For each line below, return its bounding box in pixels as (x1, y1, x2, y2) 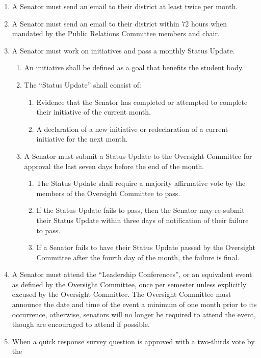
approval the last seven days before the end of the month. (24, 160, 204, 171)
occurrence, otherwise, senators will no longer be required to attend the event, (12, 309, 256, 319)
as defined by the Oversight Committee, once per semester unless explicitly (12, 279, 247, 289)
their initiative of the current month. (36, 106, 151, 117)
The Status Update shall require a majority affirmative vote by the (36, 178, 246, 188)
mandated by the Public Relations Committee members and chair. (12, 28, 220, 39)
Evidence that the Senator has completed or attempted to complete (36, 96, 248, 107)
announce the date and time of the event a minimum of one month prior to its (12, 299, 257, 310)
